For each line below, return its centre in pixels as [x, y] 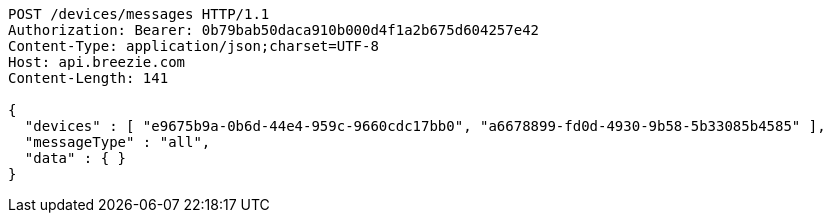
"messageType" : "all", [117, 142]
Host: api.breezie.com [97, 62]
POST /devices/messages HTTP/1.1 [139, 14]
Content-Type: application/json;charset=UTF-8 [193, 46]
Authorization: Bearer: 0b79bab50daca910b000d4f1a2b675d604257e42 [274, 30]
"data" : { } [75, 158]
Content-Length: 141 [88, 78]
